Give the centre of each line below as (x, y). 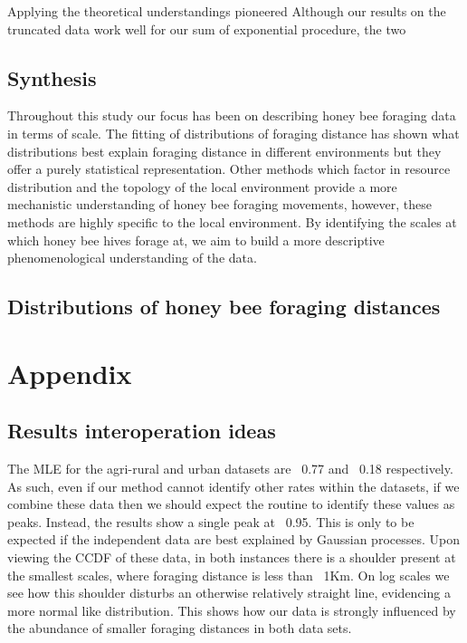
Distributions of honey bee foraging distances (224, 307)
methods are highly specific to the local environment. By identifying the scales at (232, 221)
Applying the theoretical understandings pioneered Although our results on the (227, 11)
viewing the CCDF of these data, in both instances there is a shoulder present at (232, 557)
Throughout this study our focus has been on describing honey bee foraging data (232, 115)
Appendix (70, 373)
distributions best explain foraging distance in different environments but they (224, 151)
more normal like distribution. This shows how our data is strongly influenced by (232, 610)
